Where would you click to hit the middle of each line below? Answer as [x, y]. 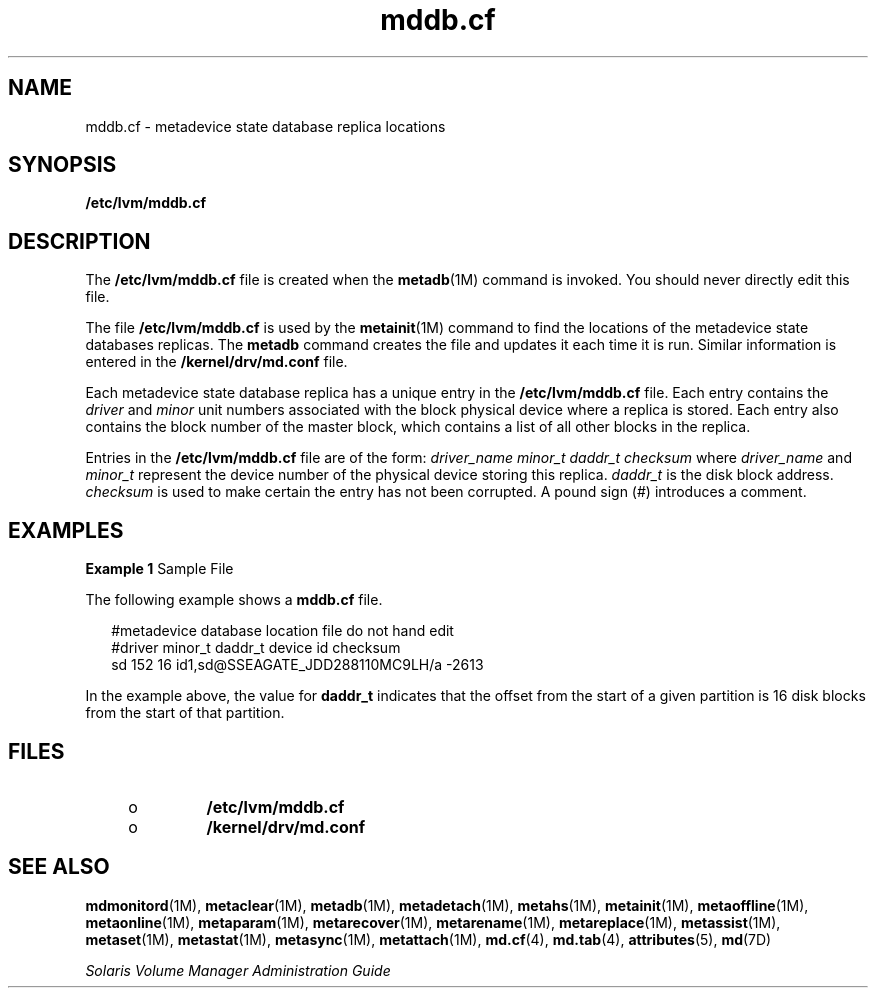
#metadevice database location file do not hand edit [282, 631]
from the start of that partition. [185, 713]
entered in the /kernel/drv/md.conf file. [216, 362]
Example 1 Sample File [159, 569]
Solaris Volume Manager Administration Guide [238, 970]
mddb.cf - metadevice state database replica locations [265, 126]
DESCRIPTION [79, 241]
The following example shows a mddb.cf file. [234, 600]
